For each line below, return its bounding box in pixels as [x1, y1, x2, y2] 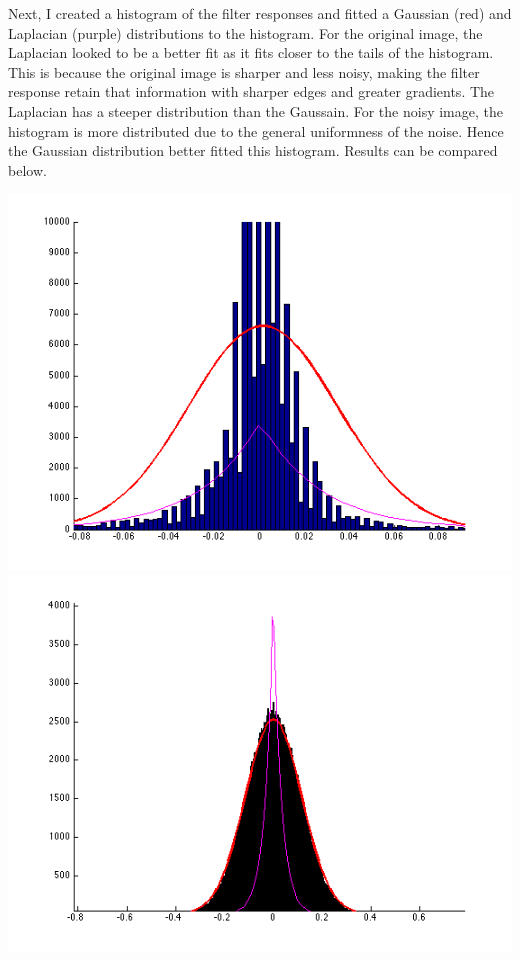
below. [8, 159, 47, 180]
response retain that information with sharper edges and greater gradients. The [8, 81, 495, 102]
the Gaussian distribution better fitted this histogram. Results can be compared [8, 140, 498, 161]
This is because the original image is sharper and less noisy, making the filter [8, 61, 480, 82]
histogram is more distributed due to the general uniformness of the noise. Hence [8, 120, 504, 141]
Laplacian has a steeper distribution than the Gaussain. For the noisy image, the [8, 100, 503, 121]
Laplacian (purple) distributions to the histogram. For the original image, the [8, 22, 483, 43]
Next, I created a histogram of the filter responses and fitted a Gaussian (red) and [8, 3, 512, 23]
